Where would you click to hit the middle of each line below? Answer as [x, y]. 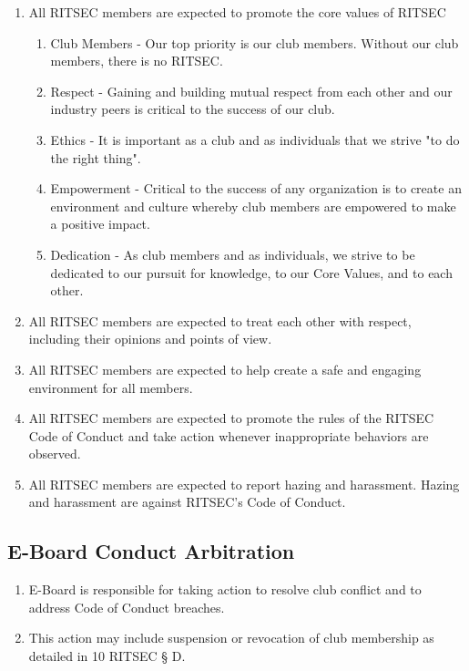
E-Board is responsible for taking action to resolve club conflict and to [225, 589]
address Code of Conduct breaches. [127, 607]
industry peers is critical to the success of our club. [193, 109]
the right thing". [96, 157]
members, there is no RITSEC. [137, 61]
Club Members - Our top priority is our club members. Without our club [255, 42]
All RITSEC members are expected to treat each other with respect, [220, 320]
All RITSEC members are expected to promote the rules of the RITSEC [231, 418]
